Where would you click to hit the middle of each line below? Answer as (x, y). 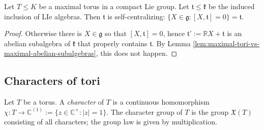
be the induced (231, 6)
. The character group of (144, 111)
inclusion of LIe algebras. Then (52, 16)
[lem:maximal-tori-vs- (226, 43)
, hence (174, 33)
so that (116, 33)
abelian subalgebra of (37, 43)
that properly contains (112, 43)
